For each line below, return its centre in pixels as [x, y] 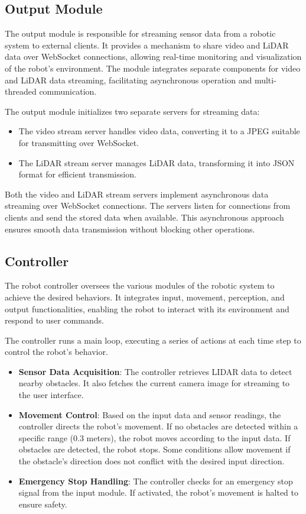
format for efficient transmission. [77, 174]
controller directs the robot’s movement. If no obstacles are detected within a [158, 426]
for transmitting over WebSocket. [79, 142]
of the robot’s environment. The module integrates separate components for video [153, 68]
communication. [68, 91]
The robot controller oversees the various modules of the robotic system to [140, 285]
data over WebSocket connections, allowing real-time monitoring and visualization [153, 56]
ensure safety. [43, 504]
